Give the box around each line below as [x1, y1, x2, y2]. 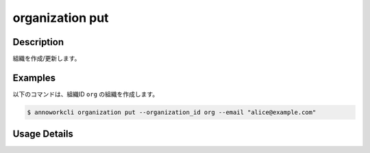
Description [12, 36, 64, 48]
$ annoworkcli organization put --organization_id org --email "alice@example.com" [27, 108, 317, 116]
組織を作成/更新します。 [12, 55, 81, 63]
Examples [12, 72, 56, 83]
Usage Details [12, 128, 73, 140]
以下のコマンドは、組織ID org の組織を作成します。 [12, 89, 159, 98]
